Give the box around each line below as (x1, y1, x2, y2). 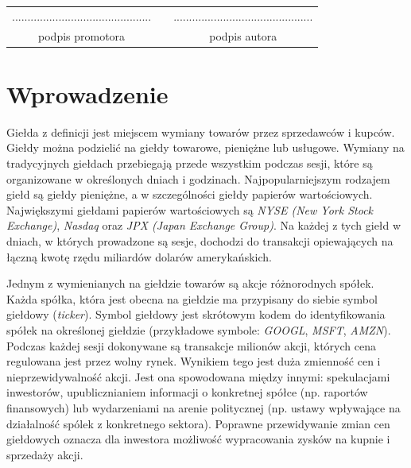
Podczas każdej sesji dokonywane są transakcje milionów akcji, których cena (6, 337, 376, 354)
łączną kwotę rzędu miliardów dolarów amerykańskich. (6, 248, 272, 265)
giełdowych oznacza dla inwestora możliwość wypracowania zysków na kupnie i (6, 431, 390, 447)
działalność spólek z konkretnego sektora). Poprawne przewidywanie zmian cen (6, 415, 390, 431)
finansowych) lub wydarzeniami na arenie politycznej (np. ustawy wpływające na (6, 399, 401, 416)
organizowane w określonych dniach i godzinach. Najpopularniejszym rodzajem (6, 170, 390, 187)
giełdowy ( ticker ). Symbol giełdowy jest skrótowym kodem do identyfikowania (6, 306, 386, 323)
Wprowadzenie (6, 77, 169, 110)
